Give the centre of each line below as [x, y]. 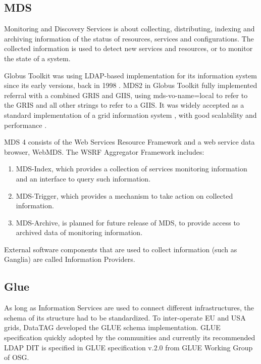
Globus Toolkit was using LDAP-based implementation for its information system [131, 75]
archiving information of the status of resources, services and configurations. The [129, 38]
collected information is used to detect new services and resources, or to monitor [128, 48]
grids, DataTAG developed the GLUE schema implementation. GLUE [112, 327]
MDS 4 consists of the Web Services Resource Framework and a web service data [129, 142]
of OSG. [17, 357]
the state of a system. [37, 58]
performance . [25, 125]
